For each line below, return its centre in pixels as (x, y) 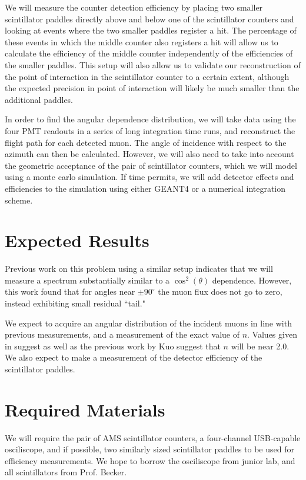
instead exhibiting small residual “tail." (75, 303)
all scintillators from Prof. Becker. (66, 472)
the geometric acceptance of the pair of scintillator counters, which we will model (151, 165)
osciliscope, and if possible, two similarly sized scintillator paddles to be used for (149, 449)
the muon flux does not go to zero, (220, 291)
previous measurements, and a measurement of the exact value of (122, 334)
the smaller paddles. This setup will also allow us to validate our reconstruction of (153, 64)
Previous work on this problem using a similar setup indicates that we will (139, 269)
